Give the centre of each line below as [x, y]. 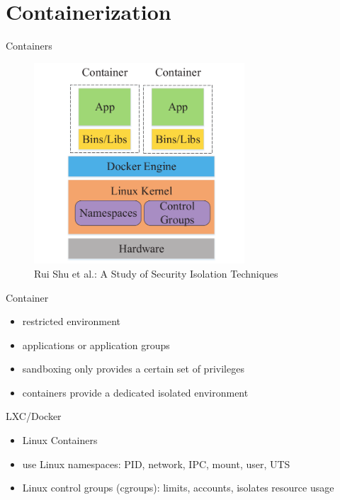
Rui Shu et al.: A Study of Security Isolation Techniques [156, 273]
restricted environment [72, 321]
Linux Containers [60, 440]
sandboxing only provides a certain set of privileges [133, 369]
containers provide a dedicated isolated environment [135, 392]
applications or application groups [96, 345]
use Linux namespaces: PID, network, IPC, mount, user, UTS [156, 464]
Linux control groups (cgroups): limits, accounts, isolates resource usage [178, 488]
